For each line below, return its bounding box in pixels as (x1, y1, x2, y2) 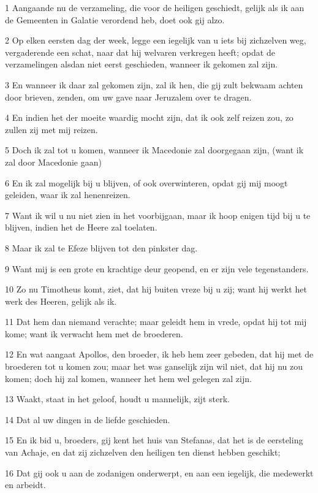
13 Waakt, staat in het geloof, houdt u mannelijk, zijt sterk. (5, 392, 230, 405)
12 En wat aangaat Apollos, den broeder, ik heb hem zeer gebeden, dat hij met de (5, 348, 314, 361)
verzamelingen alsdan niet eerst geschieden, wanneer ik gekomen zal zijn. (5, 58, 278, 71)
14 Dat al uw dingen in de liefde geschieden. (5, 413, 170, 426)
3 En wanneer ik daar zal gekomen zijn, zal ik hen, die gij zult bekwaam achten (5, 78, 303, 91)
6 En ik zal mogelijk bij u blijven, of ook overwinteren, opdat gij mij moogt (5, 176, 288, 189)
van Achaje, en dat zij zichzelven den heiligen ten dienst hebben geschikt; (5, 446, 281, 459)
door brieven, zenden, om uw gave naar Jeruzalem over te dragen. (5, 90, 252, 103)
